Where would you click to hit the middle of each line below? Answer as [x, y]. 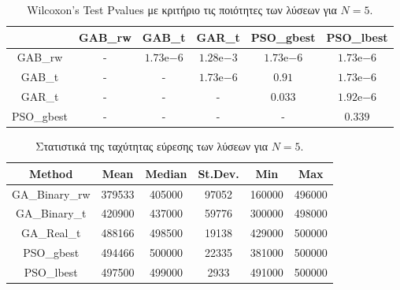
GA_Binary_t [51, 213]
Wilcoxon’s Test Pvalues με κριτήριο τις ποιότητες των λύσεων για [182, 9]
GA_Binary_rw [51, 193]
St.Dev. [219, 173]
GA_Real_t [51, 233]
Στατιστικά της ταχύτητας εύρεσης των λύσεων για [152, 146]
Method [51, 173]
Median [166, 173]
